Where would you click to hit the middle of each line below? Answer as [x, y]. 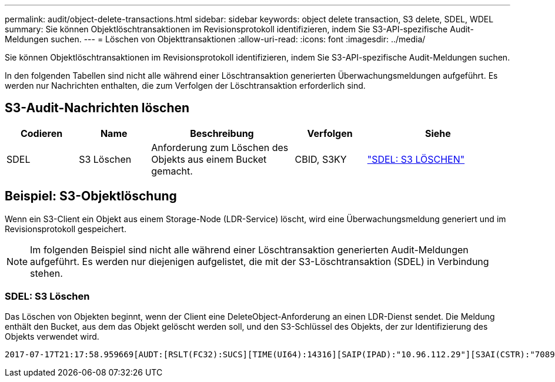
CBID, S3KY [321, 159]
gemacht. [172, 171]
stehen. [46, 273]
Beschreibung [222, 133]
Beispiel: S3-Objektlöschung [91, 196]
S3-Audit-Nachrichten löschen [97, 108]
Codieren [41, 133]
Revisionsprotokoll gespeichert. [66, 229]
